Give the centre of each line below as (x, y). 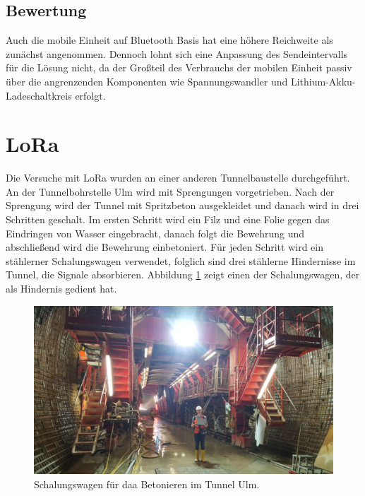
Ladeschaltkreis (39, 95)
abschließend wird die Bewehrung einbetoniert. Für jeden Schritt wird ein (165, 247)
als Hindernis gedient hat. (61, 289)
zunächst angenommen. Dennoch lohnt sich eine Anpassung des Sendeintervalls (177, 53)
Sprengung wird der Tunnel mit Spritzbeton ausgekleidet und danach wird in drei (182, 205)
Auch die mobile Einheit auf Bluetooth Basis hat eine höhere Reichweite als (169, 40)
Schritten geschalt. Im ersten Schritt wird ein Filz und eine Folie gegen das (168, 219)
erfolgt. (90, 95)
